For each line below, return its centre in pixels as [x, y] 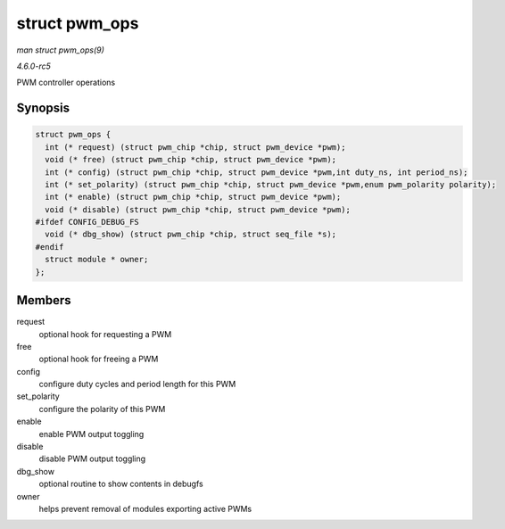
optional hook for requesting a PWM [105, 334]
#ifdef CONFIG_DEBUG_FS [87, 222]
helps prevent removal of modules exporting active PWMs [145, 508]
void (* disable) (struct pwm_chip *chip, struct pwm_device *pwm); [198, 209]
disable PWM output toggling [92, 459]
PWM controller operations [66, 83]
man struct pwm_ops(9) [60, 50]
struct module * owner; [97, 260]
